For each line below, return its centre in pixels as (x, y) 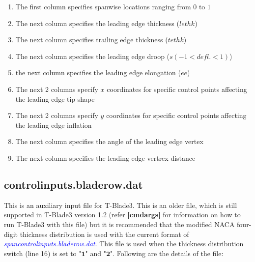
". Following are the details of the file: (167, 253)
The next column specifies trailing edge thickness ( (92, 40)
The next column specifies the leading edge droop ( (93, 56)
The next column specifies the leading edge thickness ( (97, 23)
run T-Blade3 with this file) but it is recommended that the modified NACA (119, 224)
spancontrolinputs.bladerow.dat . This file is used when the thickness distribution (124, 244)
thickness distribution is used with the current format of (104, 234)
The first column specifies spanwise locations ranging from (103, 6)
